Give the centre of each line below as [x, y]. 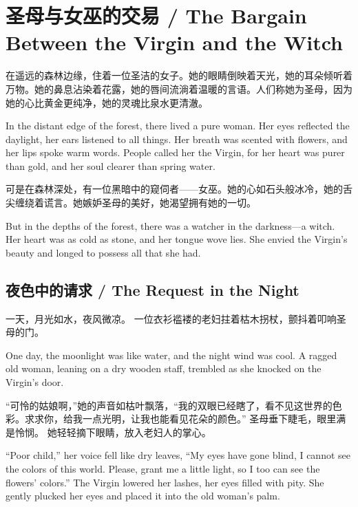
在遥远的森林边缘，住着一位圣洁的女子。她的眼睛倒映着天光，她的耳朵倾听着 [179, 75]
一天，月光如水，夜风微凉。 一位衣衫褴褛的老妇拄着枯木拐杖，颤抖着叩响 [171, 318]
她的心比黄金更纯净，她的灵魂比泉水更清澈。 [107, 102]
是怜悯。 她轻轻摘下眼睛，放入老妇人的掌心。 [108, 432]
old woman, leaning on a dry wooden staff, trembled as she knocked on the [164, 368]
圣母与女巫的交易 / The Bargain [156, 15]
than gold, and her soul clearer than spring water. [110, 165]
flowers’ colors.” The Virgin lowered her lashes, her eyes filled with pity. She [165, 482]
